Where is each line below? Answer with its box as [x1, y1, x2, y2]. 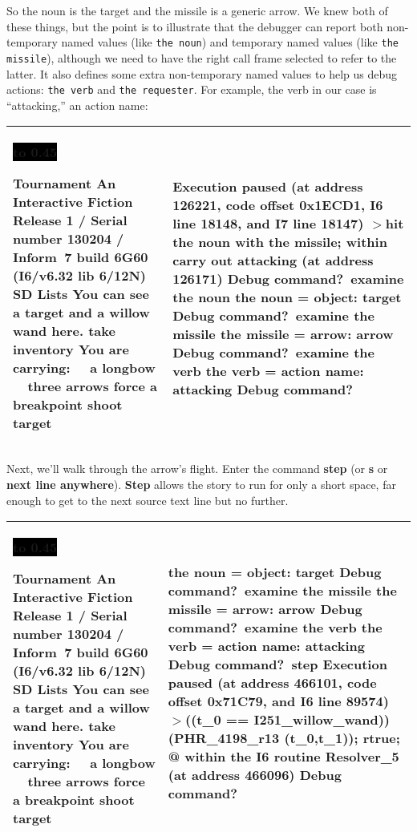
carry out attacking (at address [172, 250, 374, 269]
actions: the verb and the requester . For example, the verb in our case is [6, 81, 377, 98]
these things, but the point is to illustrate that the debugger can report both [6, 18, 383, 34]
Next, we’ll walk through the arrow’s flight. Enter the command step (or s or [6, 460, 388, 477]
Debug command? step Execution [168, 655, 387, 674]
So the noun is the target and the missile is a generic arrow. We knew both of [6, 2, 388, 18]
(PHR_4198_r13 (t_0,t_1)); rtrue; [168, 729, 400, 748]
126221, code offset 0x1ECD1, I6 [172, 195, 383, 214]
